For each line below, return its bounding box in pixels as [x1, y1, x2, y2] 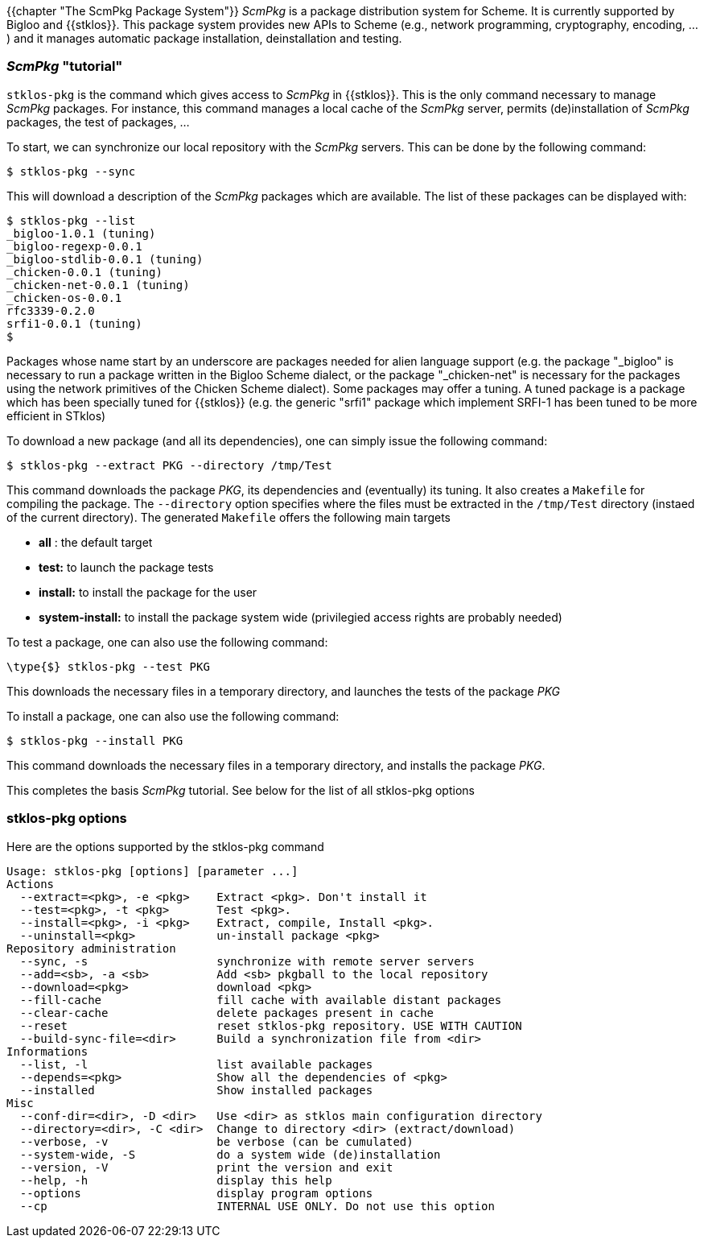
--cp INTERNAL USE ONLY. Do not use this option [19, 1199, 495, 1213]
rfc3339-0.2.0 [6, 304, 95, 317]
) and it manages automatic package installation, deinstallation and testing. [6, 31, 402, 45]
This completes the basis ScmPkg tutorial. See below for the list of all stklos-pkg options [6, 783, 475, 797]
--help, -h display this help [19, 1173, 332, 1187]
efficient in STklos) [6, 408, 106, 423]
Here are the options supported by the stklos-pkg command [6, 839, 324, 853]
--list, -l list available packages [19, 1057, 373, 1071]
